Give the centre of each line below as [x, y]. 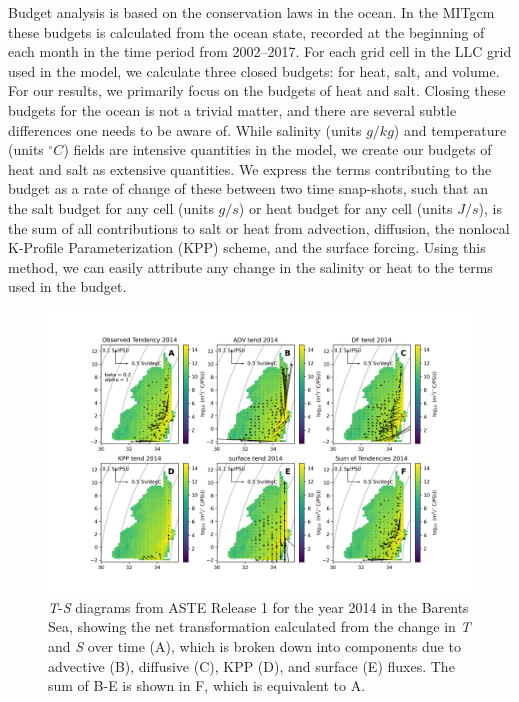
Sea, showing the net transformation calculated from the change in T [259, 626]
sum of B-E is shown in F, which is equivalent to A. [207, 685]
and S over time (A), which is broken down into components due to [254, 646]
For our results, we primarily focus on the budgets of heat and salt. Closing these [257, 90]
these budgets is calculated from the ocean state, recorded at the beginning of [246, 31]
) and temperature [450, 129]
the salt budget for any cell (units [111, 207]
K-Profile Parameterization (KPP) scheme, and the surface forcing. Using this [247, 247]
